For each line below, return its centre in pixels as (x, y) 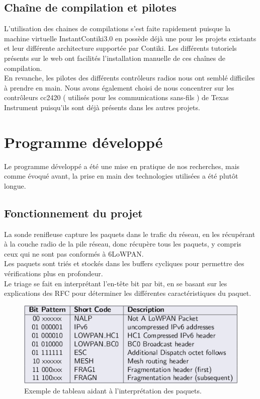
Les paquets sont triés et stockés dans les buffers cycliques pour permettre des (124, 263)
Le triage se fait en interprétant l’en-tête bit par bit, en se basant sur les (116, 283)
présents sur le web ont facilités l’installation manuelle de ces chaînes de (115, 58)
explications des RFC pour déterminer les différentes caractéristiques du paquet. (128, 293)
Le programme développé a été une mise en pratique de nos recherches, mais (122, 166)
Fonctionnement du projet (73, 213)
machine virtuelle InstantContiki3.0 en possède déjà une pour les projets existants (130, 38)
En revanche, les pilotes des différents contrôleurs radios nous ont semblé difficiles (129, 78)
